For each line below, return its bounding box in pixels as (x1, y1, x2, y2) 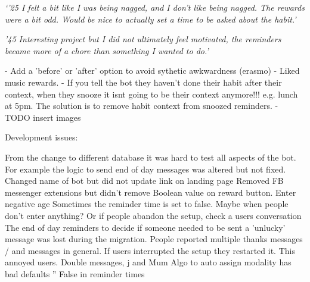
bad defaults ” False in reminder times (5, 267, 145, 280)
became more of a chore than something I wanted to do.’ (5, 44, 209, 57)
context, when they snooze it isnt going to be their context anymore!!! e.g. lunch (5, 87, 298, 100)
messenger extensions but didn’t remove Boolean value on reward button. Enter (5, 186, 296, 198)
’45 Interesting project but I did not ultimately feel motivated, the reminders (5, 33, 281, 45)
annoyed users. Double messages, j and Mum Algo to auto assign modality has (5, 256, 292, 268)
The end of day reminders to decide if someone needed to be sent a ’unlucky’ (5, 221, 286, 233)
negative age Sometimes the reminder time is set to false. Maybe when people (5, 198, 289, 210)
